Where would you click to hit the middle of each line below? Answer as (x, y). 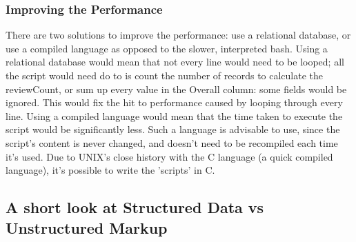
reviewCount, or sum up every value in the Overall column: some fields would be (176, 89)
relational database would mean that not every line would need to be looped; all (175, 62)
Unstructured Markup (87, 227)
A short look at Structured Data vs (135, 207)
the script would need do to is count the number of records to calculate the (165, 75)
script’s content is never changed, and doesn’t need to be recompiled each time (172, 142)
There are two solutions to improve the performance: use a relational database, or (178, 35)
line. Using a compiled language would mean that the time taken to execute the (174, 115)
